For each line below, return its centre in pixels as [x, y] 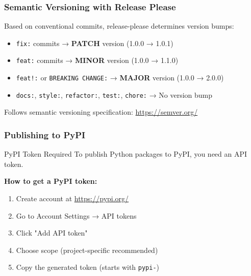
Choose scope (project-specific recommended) [87, 250]
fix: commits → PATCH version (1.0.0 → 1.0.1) [95, 43]
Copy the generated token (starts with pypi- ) [88, 267]
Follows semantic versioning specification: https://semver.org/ [101, 112]
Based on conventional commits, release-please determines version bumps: [119, 26]
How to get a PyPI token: [51, 181]
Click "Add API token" [52, 233]
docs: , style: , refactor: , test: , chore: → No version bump [114, 94]
